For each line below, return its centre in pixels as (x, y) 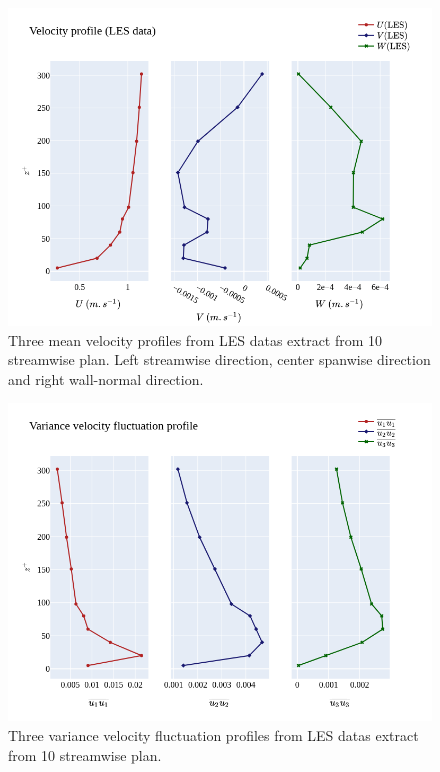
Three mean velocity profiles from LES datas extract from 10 (195, 339)
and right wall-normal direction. (106, 378)
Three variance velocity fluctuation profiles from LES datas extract (213, 734)
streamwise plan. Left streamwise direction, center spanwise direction (219, 359)
